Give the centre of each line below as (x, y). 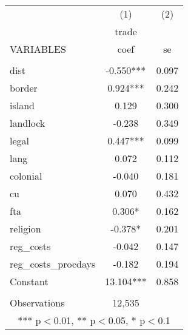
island (22, 105)
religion (25, 228)
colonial (26, 176)
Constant (29, 281)
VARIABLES (38, 49)
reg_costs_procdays (53, 264)
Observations (37, 303)
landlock (28, 123)
